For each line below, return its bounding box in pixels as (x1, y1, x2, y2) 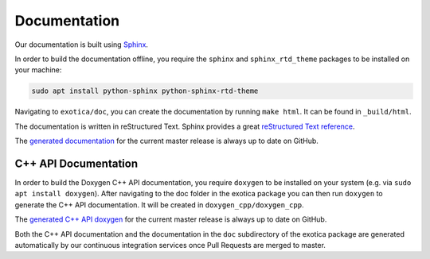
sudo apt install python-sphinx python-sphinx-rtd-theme (31, 87, 259, 95)
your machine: (14, 65, 62, 75)
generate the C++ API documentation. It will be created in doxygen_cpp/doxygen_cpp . (14, 199, 304, 210)
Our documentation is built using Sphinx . (14, 40, 149, 49)
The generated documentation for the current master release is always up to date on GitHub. (14, 136, 319, 146)
